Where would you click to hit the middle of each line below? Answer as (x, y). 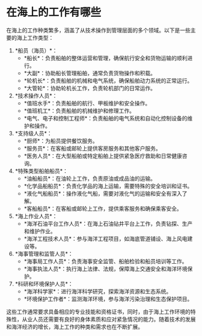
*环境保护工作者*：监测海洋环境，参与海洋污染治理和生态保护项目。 (108, 299)
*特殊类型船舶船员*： (41, 171)
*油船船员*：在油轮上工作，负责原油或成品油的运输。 (90, 178)
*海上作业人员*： (36, 216)
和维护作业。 (40, 231)
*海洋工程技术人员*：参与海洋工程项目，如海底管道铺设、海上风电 (106, 238)
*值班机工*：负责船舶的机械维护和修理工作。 (79, 110)
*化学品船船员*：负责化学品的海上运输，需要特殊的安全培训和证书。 (108, 186)
